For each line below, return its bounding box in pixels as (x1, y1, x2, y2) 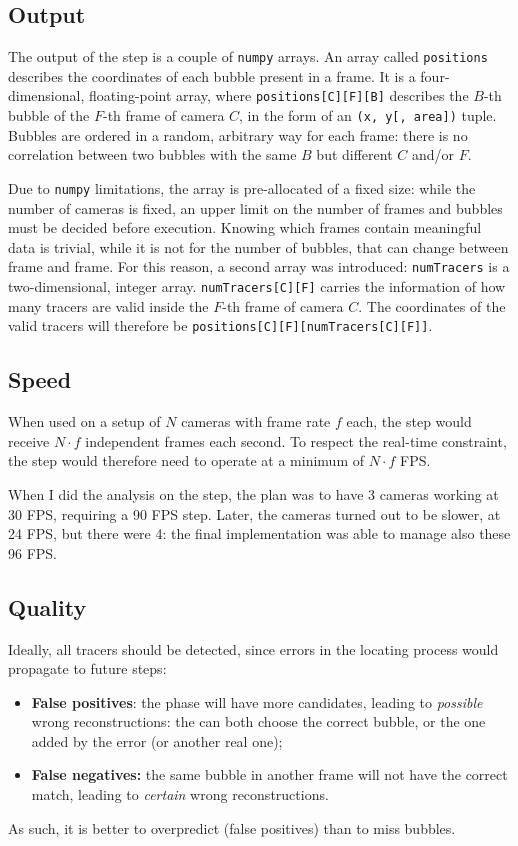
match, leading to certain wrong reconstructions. (31, 784, 329, 805)
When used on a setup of (8, 411, 161, 432)
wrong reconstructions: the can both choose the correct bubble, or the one (31, 711, 486, 732)
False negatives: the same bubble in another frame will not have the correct (31, 764, 508, 785)
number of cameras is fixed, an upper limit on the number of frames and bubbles (8, 197, 503, 218)
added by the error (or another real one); (31, 730, 283, 751)
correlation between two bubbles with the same (8, 144, 297, 165)
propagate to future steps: (8, 658, 167, 679)
